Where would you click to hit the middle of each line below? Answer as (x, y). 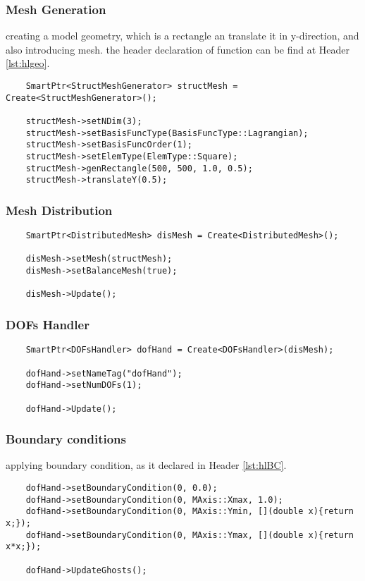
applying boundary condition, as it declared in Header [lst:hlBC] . (146, 465)
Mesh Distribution (59, 210)
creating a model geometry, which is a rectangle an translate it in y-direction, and (182, 36)
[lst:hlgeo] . (28, 63)
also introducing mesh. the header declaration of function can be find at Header (178, 49)
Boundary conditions (66, 439)
